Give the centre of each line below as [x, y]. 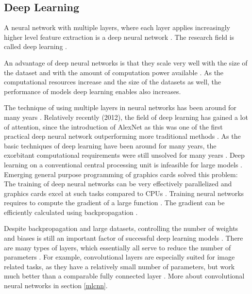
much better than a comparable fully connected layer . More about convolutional [124, 276]
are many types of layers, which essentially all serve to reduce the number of [118, 247]
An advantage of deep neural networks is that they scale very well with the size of [126, 62]
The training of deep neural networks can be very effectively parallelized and [118, 184]
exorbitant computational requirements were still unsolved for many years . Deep [124, 155]
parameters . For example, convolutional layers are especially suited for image [119, 257]
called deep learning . [35, 46]
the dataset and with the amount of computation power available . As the [114, 72]
